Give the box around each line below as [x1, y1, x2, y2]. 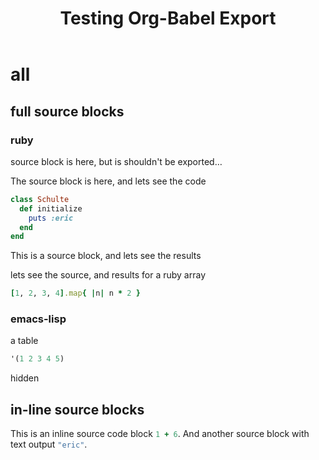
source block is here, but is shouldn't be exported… [10, 155, 223, 167]
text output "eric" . [10, 438, 88, 451]
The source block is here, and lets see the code [10, 175, 207, 187]
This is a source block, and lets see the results [10, 250, 202, 262]
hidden [10, 372, 40, 384]
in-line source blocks [10, 401, 145, 418]
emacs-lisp [10, 312, 67, 326]
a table [10, 335, 39, 347]
